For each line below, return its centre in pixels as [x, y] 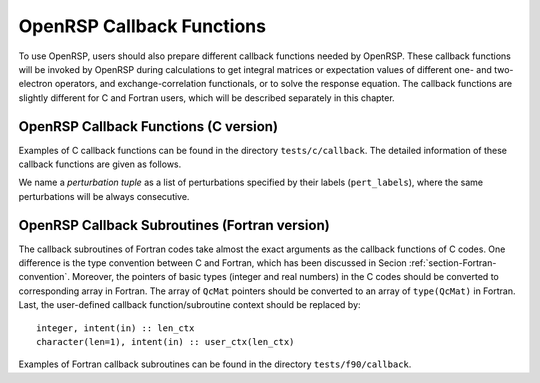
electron [35, 84]
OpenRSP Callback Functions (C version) [148, 126]
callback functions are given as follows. [100, 164]
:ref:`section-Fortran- [452, 263]
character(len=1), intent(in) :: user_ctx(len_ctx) [165, 342]
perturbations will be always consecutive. [104, 196]
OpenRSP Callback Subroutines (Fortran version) [174, 225]
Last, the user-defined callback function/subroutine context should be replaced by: [189, 305]
